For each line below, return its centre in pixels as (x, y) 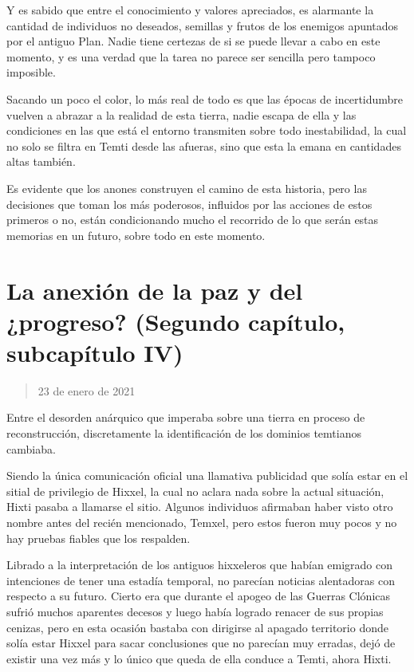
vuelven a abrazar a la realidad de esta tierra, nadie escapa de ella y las (181, 114)
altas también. (41, 161)
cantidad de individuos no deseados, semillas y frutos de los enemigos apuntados (203, 25)
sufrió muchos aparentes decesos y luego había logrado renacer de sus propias (195, 611)
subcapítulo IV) (95, 352)
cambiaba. (31, 448)
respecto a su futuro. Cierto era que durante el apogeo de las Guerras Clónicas (199, 596)
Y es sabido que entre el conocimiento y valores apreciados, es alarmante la (190, 10)
